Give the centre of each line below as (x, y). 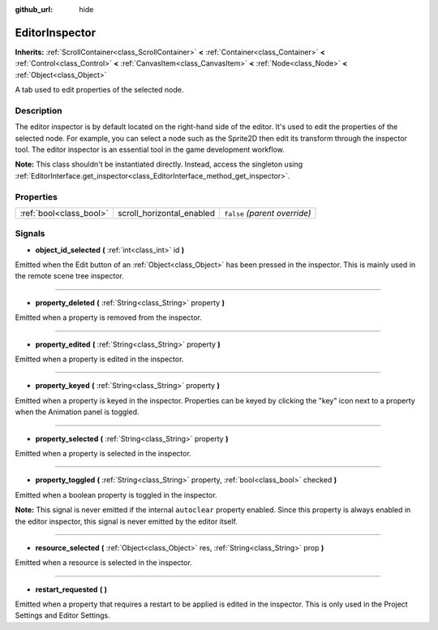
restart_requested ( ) (71, 589)
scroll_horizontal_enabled (166, 213)
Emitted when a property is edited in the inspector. (99, 359)
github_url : (34, 9)
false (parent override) (268, 213)
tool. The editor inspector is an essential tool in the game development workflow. (150, 149)
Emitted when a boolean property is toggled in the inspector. (116, 494)
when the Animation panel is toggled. (77, 412)
